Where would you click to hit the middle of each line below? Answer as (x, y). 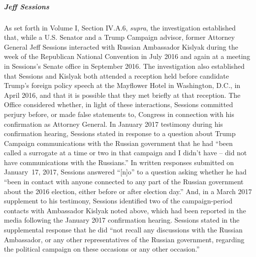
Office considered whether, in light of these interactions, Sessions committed (119, 104)
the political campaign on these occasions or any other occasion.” (102, 249)
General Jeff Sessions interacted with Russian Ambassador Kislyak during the (121, 46)
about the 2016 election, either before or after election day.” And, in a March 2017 (128, 191)
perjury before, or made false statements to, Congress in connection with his (119, 114)
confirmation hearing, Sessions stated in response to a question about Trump (120, 133)
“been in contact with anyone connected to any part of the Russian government (124, 182)
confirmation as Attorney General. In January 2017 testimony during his (113, 124)
